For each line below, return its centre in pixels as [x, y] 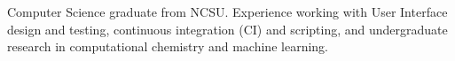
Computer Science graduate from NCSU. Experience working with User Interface [227, 11]
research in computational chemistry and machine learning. [168, 46]
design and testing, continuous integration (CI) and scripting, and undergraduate [227, 29]
